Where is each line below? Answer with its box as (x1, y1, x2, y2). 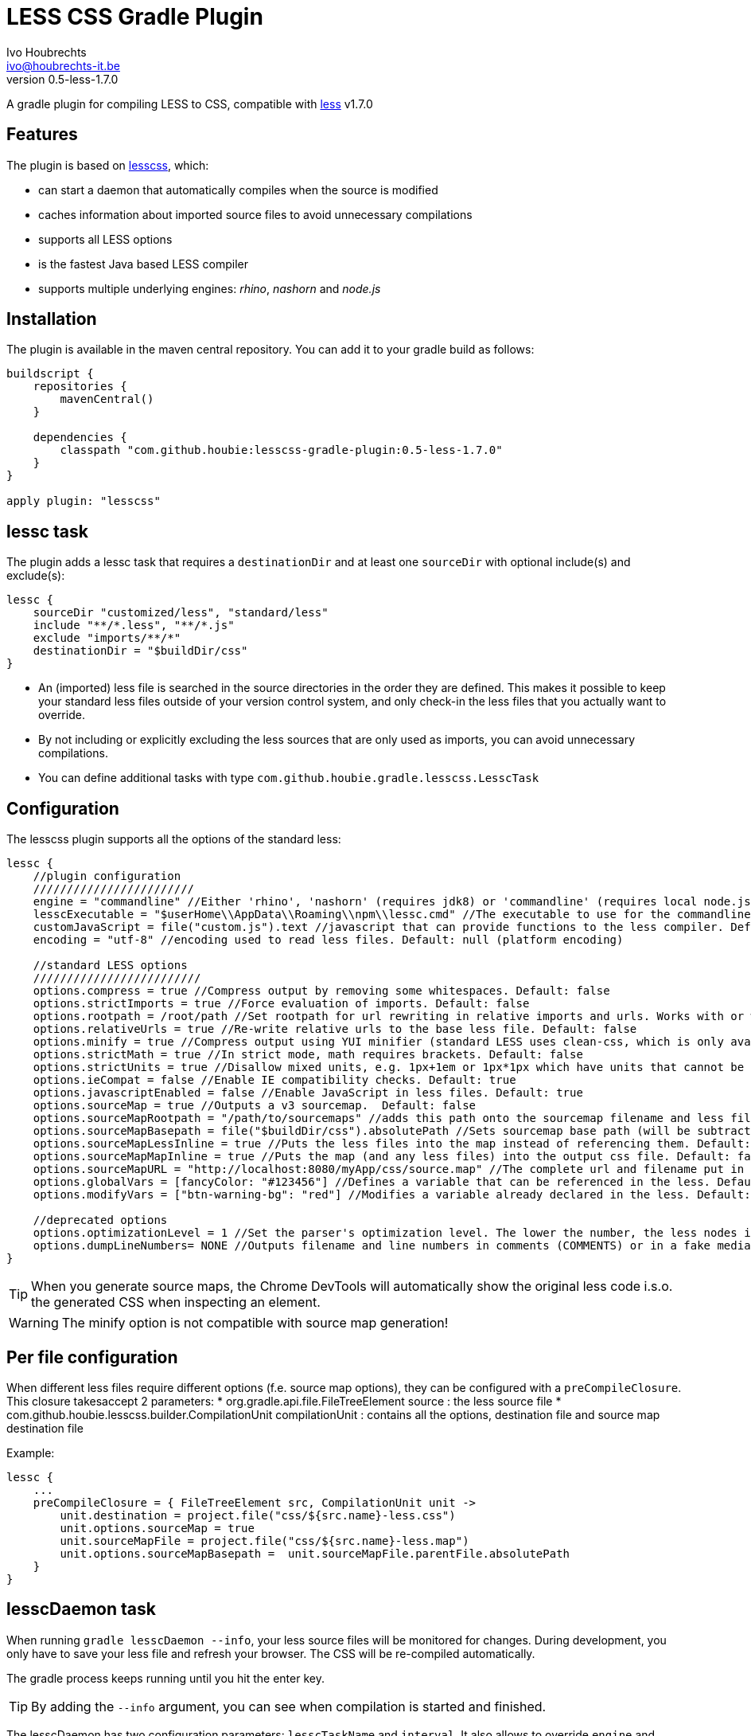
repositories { (33, 380, 127, 393)
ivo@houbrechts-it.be (6, 58, 120, 72)
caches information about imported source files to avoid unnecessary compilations (38, 207, 473, 221)
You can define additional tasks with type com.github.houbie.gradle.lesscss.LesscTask (38, 771, 539, 785)
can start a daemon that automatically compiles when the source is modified (38, 182, 438, 197)
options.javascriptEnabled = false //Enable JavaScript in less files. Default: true (33, 1086, 583, 1100)
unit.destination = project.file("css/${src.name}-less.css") (60, 1508, 456, 1522)
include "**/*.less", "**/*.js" (33, 619, 235, 632)
